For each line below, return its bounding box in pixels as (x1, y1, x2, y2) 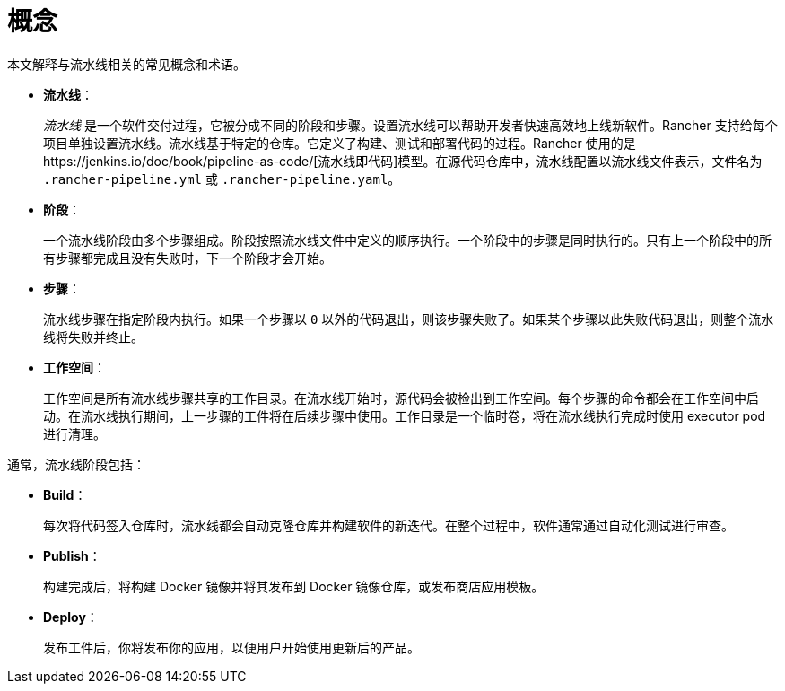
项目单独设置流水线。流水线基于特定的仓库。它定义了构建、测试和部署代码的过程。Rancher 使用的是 (43, 135, 636, 151)
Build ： (43, 486, 87, 503)
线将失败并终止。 (43, 328, 144, 345)
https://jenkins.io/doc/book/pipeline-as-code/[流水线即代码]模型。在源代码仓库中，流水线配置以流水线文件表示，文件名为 (43, 153, 763, 169)
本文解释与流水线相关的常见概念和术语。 (7, 56, 246, 72)
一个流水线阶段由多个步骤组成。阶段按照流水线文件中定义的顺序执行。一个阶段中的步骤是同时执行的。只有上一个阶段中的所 (43, 232, 772, 248)
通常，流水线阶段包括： (7, 456, 145, 472)
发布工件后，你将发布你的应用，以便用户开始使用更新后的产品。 (43, 639, 420, 655)
